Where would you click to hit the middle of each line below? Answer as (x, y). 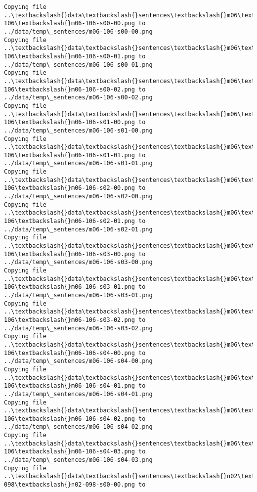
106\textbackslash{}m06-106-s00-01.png (69, 56)
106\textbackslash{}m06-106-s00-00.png (69, 23)
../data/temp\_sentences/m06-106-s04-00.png (78, 361)
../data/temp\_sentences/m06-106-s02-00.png (78, 197)
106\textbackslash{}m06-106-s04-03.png (69, 452)
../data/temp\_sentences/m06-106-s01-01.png (78, 163)
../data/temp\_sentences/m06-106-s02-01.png (78, 229)
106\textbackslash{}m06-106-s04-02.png (69, 419)
